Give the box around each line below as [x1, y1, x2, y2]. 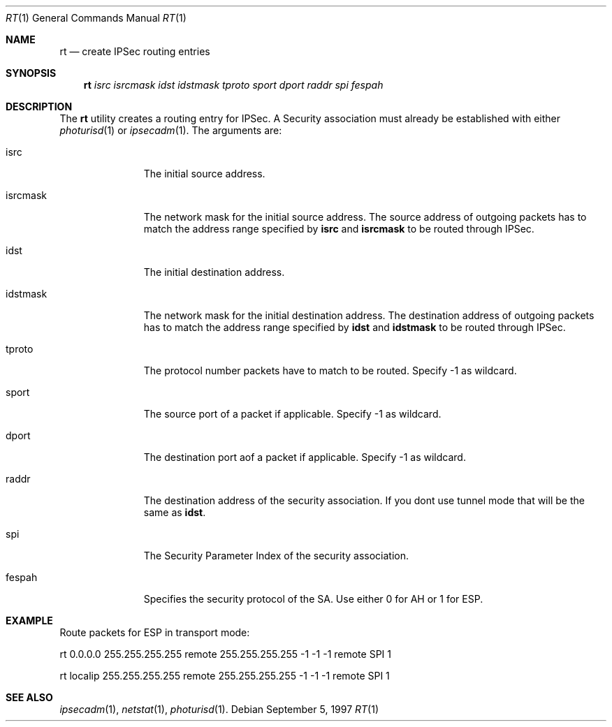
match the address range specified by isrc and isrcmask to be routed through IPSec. [143, 223, 534, 235]
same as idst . [143, 506, 206, 518]
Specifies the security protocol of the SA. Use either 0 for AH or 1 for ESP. [143, 593, 483, 605]
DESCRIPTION [6, 101, 73, 112]
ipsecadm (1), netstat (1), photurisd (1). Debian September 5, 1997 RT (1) [59, 703, 379, 715]
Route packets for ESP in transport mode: [59, 626, 250, 638]
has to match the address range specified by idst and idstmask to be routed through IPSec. [143, 321, 566, 333]
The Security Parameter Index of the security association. [143, 550, 409, 561]
